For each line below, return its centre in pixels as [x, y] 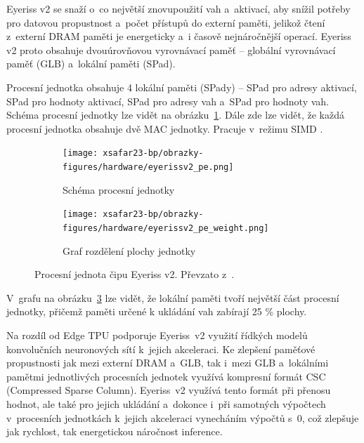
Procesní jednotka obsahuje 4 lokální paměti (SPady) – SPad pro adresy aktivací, [182, 87]
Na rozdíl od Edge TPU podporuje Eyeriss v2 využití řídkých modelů [157, 335]
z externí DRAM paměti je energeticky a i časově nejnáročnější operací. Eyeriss [179, 36]
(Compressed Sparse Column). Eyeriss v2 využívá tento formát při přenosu [169, 390]
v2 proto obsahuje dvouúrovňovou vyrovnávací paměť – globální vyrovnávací [171, 49]
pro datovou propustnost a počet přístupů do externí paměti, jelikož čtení [166, 22]
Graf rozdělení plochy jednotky [129, 250]
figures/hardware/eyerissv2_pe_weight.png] [166, 228]
